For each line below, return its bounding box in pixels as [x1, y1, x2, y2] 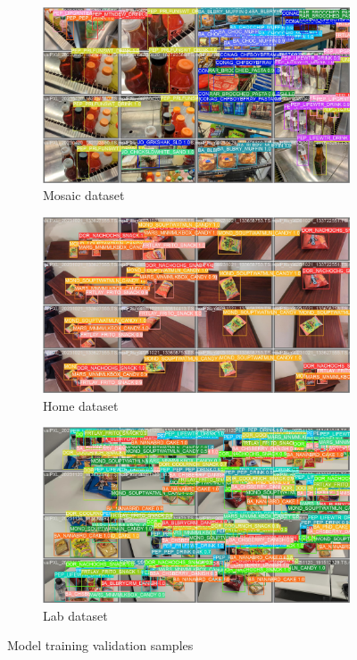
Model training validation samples [7, 636, 194, 655]
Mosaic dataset [43, 186, 125, 205]
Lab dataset [43, 606, 108, 624]
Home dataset [43, 396, 119, 414]
